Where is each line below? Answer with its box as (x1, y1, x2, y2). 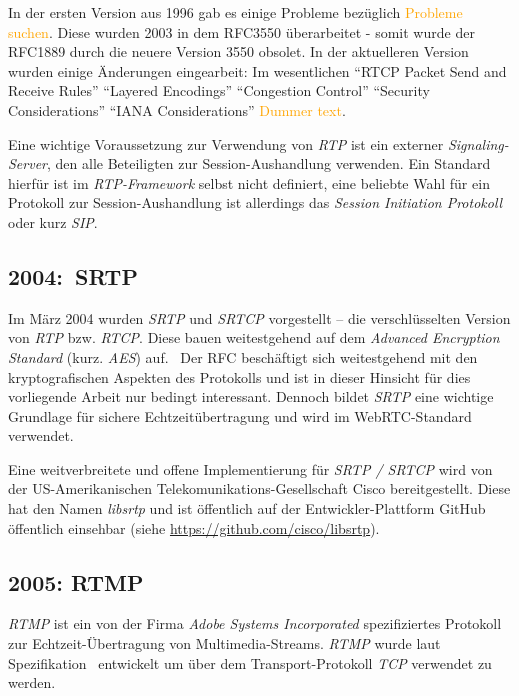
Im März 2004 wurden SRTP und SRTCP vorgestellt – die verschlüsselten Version (8, 307, 511, 328)
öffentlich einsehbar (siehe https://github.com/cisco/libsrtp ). (8, 517, 380, 538)
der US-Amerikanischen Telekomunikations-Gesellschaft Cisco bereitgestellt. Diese (8, 478, 511, 499)
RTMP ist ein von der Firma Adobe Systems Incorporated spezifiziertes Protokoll (8, 613, 502, 634)
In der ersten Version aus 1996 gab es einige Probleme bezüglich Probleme (8, 2, 463, 22)
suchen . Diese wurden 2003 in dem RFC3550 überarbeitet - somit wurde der (8, 21, 475, 42)
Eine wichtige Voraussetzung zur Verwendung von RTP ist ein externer (8, 133, 444, 154)
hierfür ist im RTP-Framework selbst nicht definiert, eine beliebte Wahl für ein (8, 172, 490, 193)
